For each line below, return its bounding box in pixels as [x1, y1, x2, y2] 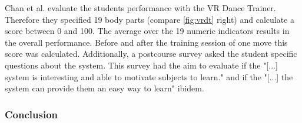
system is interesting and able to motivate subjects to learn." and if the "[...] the [5, 70, 293, 83]
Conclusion [5, 107, 58, 121]
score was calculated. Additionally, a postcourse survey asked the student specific [5, 47, 297, 60]
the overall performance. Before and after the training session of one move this [5, 36, 288, 48]
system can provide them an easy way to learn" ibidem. [5, 82, 204, 94]
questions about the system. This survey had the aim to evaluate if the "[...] [5, 59, 278, 71]
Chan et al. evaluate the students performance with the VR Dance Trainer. [5, 2, 276, 13]
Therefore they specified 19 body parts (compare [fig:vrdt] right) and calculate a [5, 13, 294, 25]
